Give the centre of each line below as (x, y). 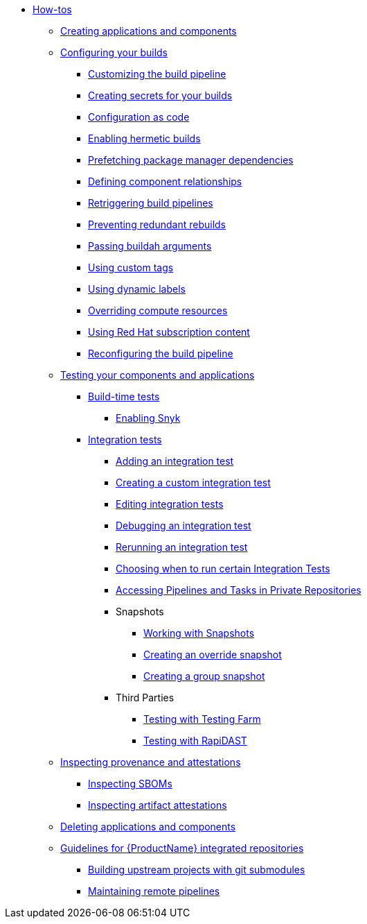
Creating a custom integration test (193, 482)
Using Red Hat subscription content (169, 332)
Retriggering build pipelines (151, 203)
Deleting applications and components (148, 827)
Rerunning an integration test (182, 547)
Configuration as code (139, 117)
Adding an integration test (175, 461)
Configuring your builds (114, 52)
